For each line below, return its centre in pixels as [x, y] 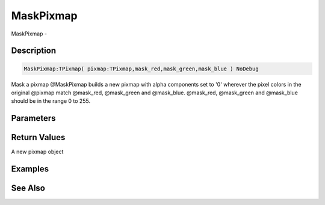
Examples [30, 169]
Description [34, 51]
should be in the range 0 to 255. [51, 101]
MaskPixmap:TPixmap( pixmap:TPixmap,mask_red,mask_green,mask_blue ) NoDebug [141, 69]
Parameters [33, 118]
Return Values [38, 137]
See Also [28, 188]
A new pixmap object [37, 152]
